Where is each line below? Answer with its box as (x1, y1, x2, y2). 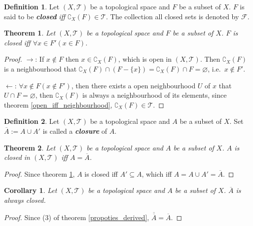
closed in (4, 152, 30, 162)
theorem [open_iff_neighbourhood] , (4, 99, 112, 110)
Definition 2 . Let (4, 116, 60, 126)
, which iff (142, 168, 172, 179)
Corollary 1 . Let (4, 185, 57, 195)
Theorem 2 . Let (4, 142, 56, 152)
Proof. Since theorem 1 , (4, 168, 75, 179)
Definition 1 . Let (4, 1, 60, 11)
